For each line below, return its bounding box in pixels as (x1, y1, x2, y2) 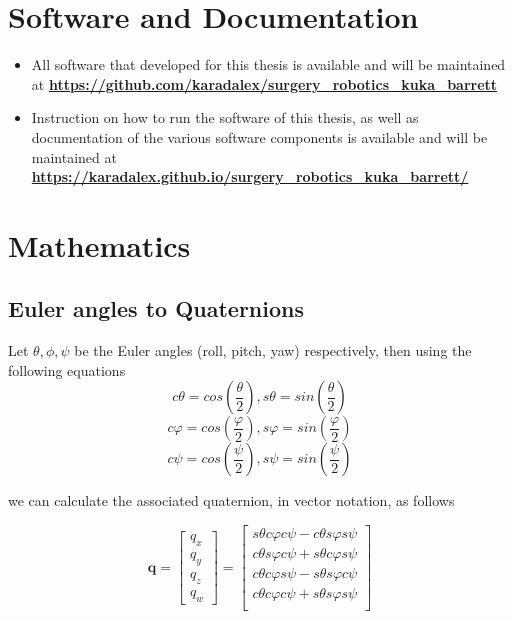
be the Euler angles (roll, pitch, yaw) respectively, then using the (74, 340, 472, 361)
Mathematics (8, 224, 191, 265)
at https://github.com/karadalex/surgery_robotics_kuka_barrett (31, 73, 498, 94)
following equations (8, 359, 126, 380)
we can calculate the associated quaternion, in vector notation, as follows (8, 490, 455, 511)
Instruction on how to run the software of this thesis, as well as (31, 107, 419, 128)
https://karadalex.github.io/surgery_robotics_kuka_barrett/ (31, 166, 469, 187)
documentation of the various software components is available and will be (31, 126, 488, 147)
